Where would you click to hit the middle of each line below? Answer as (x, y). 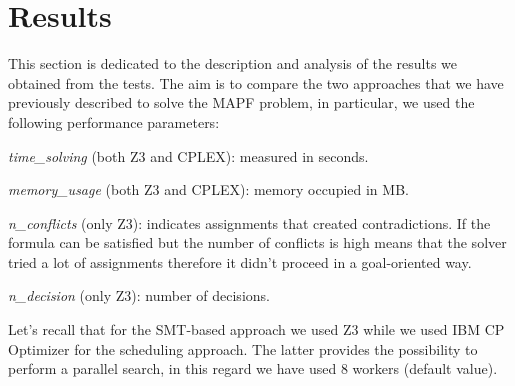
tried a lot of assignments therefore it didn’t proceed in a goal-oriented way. (240, 261)
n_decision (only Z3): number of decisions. (139, 295)
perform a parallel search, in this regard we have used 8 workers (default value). (253, 368)
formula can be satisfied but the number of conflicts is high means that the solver (257, 242)
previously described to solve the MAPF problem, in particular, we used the (241, 102)
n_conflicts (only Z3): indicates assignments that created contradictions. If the (249, 222)
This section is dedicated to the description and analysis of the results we (233, 63)
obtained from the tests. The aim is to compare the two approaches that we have (256, 82)
